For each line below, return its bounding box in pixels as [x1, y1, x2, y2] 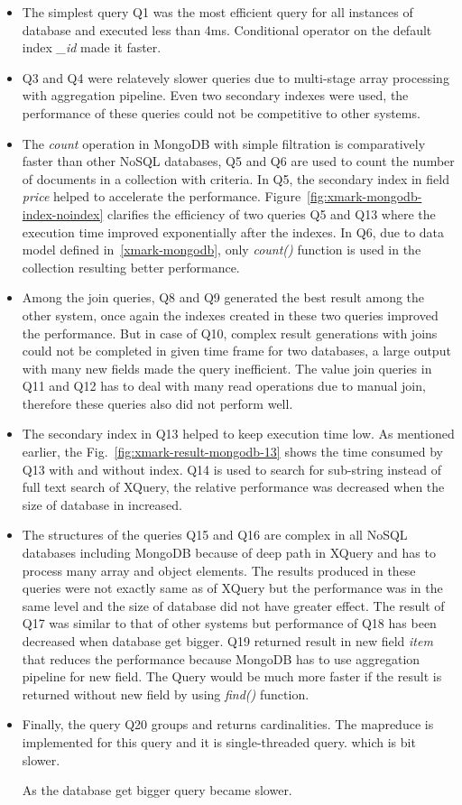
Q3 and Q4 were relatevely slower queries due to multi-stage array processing [22, 68, 449, 87]
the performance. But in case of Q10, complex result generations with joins [22, 323, 438, 342]
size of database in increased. [22, 495, 182, 514]
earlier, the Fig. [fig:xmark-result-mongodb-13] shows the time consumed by [22, 442, 443, 461]
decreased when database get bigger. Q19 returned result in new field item [22, 632, 433, 650]
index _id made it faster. [22, 38, 162, 57]
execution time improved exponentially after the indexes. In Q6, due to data [22, 222, 445, 241]
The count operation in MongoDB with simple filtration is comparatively [22, 134, 426, 153]
